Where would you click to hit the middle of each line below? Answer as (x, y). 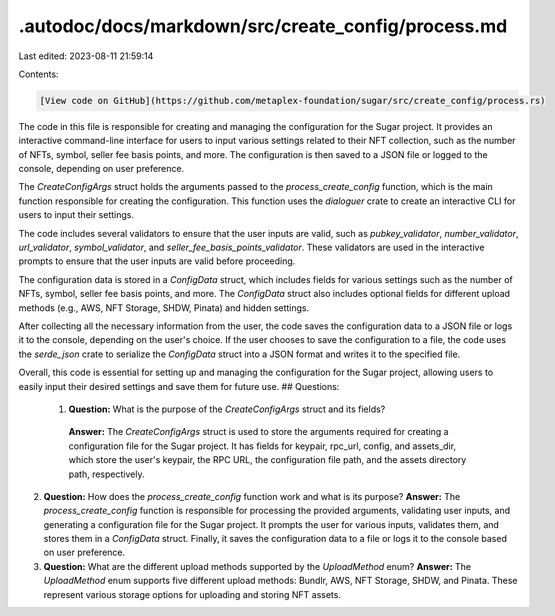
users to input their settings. (76, 215)
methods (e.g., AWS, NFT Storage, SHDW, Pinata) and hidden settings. (164, 307)
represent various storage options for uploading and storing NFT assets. (192, 594)
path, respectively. (106, 474)
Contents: (38, 74)
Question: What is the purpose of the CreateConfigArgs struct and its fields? (227, 409)
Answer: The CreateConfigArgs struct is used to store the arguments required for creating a (258, 432)
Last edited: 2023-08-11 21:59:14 (86, 56)
